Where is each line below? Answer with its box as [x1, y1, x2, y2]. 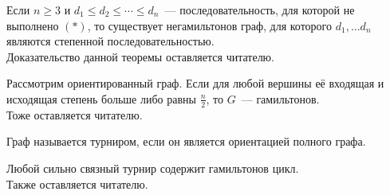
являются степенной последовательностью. [6, 33, 215, 49]
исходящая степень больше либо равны [6, 90, 196, 107]
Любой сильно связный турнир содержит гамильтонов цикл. [6, 159, 299, 176]
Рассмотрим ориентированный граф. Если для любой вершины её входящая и [6, 75, 384, 92]
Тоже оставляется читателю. [6, 106, 143, 123]
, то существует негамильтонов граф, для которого [87, 17, 333, 33]
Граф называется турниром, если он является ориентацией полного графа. [6, 133, 366, 150]
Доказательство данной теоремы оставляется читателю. [6, 48, 274, 64]
